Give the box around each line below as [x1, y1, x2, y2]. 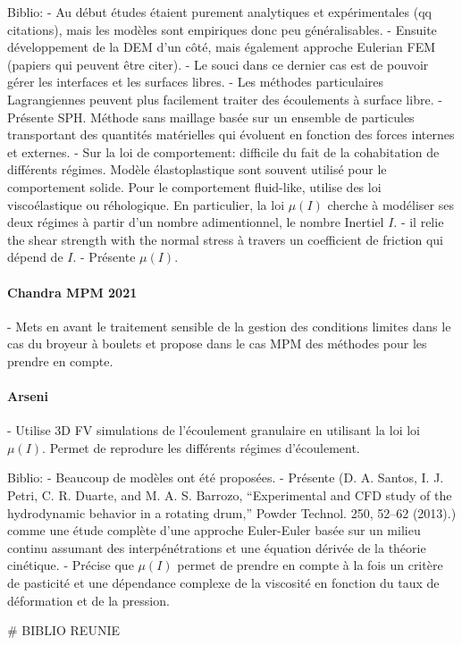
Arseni [7, 387, 48, 406]
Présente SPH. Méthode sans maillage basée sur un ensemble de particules [7, 107, 415, 126]
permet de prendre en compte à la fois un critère [177, 556, 443, 574]
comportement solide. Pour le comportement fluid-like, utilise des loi [7, 177, 382, 196]
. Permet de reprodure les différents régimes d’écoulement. [42, 438, 360, 457]
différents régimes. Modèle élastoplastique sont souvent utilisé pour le [7, 160, 387, 179]
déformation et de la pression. [7, 591, 170, 609]
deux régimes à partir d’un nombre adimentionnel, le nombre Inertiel [7, 213, 384, 231]
